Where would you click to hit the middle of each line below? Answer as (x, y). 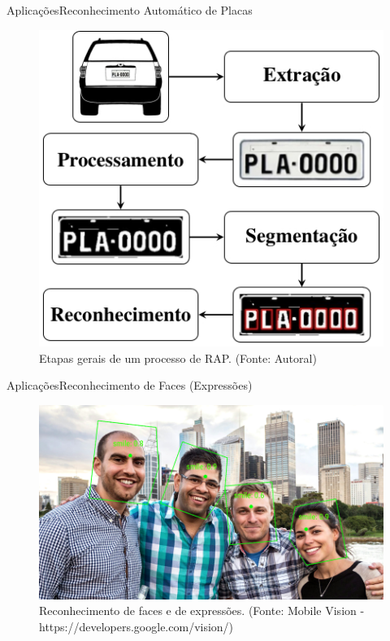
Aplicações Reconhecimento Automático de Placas (130, 10)
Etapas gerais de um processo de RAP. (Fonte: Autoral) (178, 358)
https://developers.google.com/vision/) (136, 626)
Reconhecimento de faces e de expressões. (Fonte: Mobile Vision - (202, 610)
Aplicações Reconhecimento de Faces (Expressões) (130, 385)
